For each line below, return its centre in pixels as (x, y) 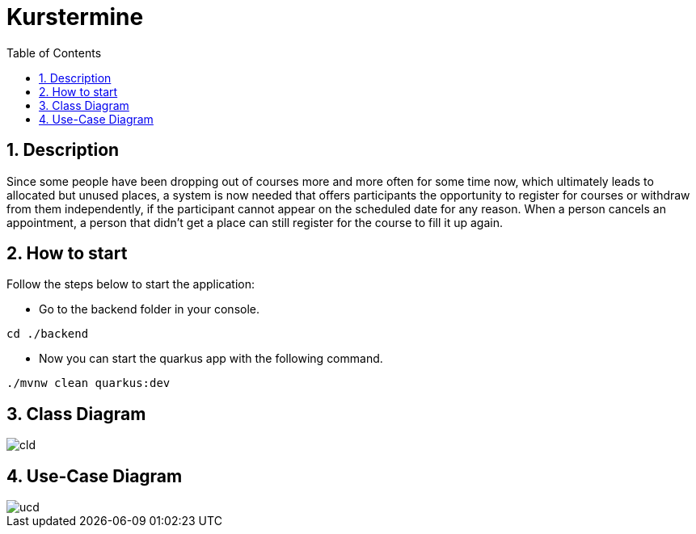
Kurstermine (75, 17)
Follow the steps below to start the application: (131, 284)
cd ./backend (48, 334)
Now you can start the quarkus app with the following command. (211, 359)
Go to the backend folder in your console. (149, 309)
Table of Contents (54, 53)
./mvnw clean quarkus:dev (89, 383)
